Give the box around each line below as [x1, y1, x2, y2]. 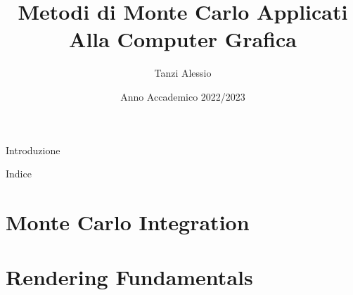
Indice [6, 166, 32, 181]
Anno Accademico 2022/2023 [120, 89, 245, 103]
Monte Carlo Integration [6, 207, 250, 236]
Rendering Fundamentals [6, 263, 253, 291]
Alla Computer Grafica [69, 25, 297, 54]
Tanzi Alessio [154, 65, 212, 80]
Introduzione [6, 142, 60, 157]
